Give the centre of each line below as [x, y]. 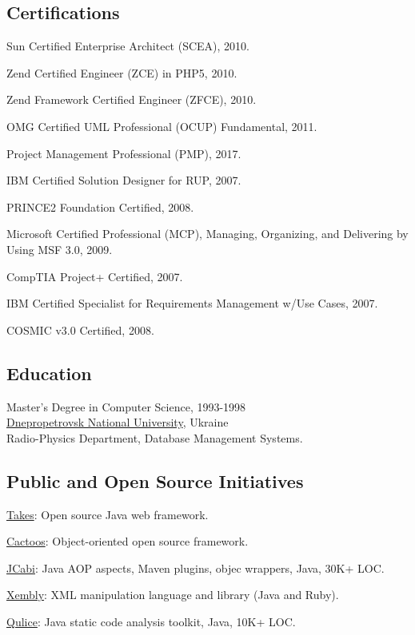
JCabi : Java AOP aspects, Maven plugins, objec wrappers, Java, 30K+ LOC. [196, 568]
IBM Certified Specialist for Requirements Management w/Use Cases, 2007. [192, 303]
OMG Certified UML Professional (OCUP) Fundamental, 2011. [162, 126]
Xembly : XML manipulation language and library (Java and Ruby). [173, 595]
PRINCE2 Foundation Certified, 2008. [100, 206]
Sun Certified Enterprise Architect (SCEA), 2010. [128, 46]
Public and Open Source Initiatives [155, 480]
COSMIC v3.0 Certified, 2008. [80, 329]
